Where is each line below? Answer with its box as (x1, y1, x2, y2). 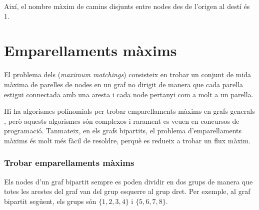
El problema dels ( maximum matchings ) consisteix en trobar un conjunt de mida (4, 69, 251, 80)
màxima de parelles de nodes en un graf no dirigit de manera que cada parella (4, 79, 243, 89)
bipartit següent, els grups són (4, 195, 96, 206)
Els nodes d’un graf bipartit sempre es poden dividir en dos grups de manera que (4, 176, 253, 186)
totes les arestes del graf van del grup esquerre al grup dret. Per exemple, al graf (4, 186, 250, 196)
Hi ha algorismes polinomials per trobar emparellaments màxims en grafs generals (4, 106, 255, 116)
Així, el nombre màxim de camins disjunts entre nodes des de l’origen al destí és (4, 1, 250, 11)
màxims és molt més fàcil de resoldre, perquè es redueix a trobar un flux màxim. (4, 135, 251, 145)
